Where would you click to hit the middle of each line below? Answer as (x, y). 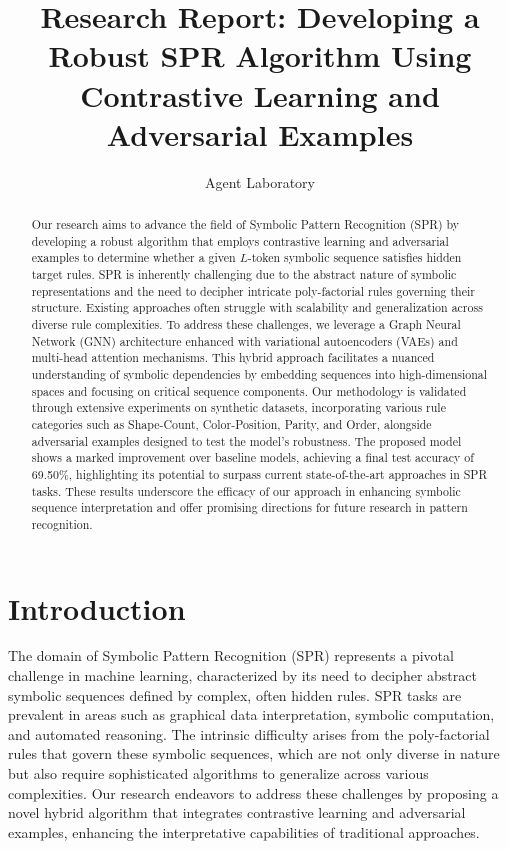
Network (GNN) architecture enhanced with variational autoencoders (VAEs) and (244, 340)
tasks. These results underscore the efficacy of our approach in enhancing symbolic (246, 490)
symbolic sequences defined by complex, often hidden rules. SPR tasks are (235, 694)
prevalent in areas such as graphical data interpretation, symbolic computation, (251, 714)
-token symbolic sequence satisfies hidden (354, 257)
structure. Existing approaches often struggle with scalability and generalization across (257, 307)
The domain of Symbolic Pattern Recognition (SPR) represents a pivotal (231, 655)
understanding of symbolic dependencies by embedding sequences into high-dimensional (259, 373)
